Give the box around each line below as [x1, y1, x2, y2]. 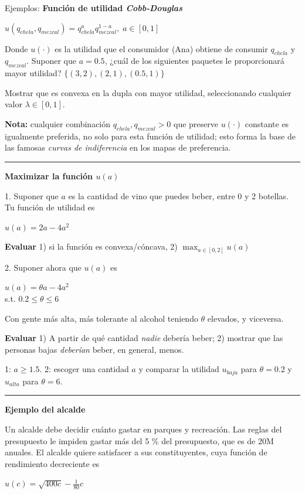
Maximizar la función [5, 169, 93, 182]
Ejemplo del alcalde [5, 403, 86, 415]
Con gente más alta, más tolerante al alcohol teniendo [5, 312, 198, 324]
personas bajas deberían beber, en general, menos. [5, 343, 184, 355]
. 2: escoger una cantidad [39, 363, 129, 375]
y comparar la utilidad [138, 363, 219, 375]
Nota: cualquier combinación [5, 117, 111, 130]
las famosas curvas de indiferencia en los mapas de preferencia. [5, 141, 231, 154]
